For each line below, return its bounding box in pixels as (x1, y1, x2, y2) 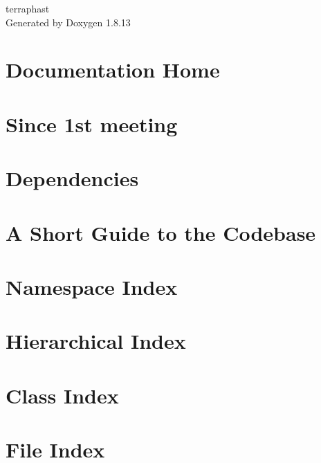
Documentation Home (6, 55, 220, 84)
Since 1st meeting (6, 109, 178, 138)
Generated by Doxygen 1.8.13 (6, 15, 131, 29)
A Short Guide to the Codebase (6, 218, 316, 246)
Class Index (6, 381, 119, 409)
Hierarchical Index (6, 327, 186, 355)
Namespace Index (6, 272, 178, 300)
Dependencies (6, 164, 139, 192)
